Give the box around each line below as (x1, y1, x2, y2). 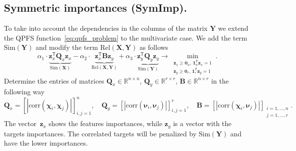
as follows (139, 42, 169, 52)
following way (4, 86, 45, 97)
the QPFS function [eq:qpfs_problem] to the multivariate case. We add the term (4, 32, 247, 43)
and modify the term (35, 42, 98, 52)
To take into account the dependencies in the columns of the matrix (4, 23, 208, 33)
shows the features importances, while (49, 118, 163, 129)
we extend (218, 23, 248, 33)
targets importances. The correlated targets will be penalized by (4, 128, 197, 138)
